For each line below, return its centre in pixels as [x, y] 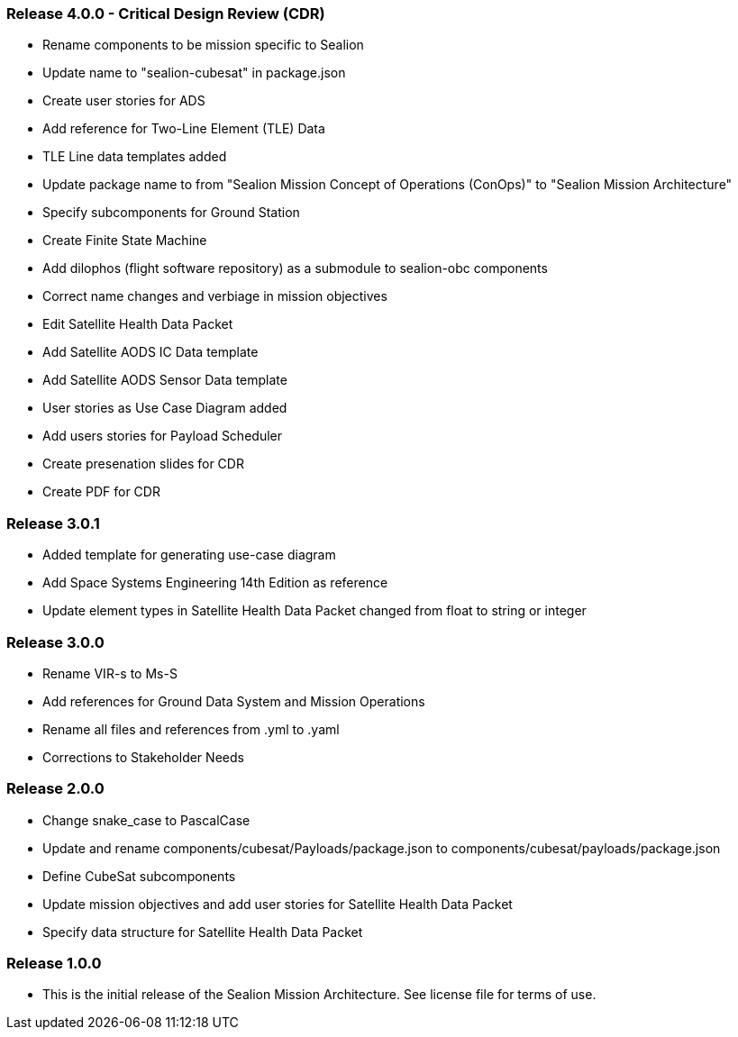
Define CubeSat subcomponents [139, 876]
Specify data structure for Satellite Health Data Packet [203, 932]
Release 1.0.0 [54, 963]
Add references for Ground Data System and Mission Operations [234, 701]
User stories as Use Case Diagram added [165, 408]
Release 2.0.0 [55, 789]
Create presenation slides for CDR [143, 464]
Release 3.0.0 [55, 642]
